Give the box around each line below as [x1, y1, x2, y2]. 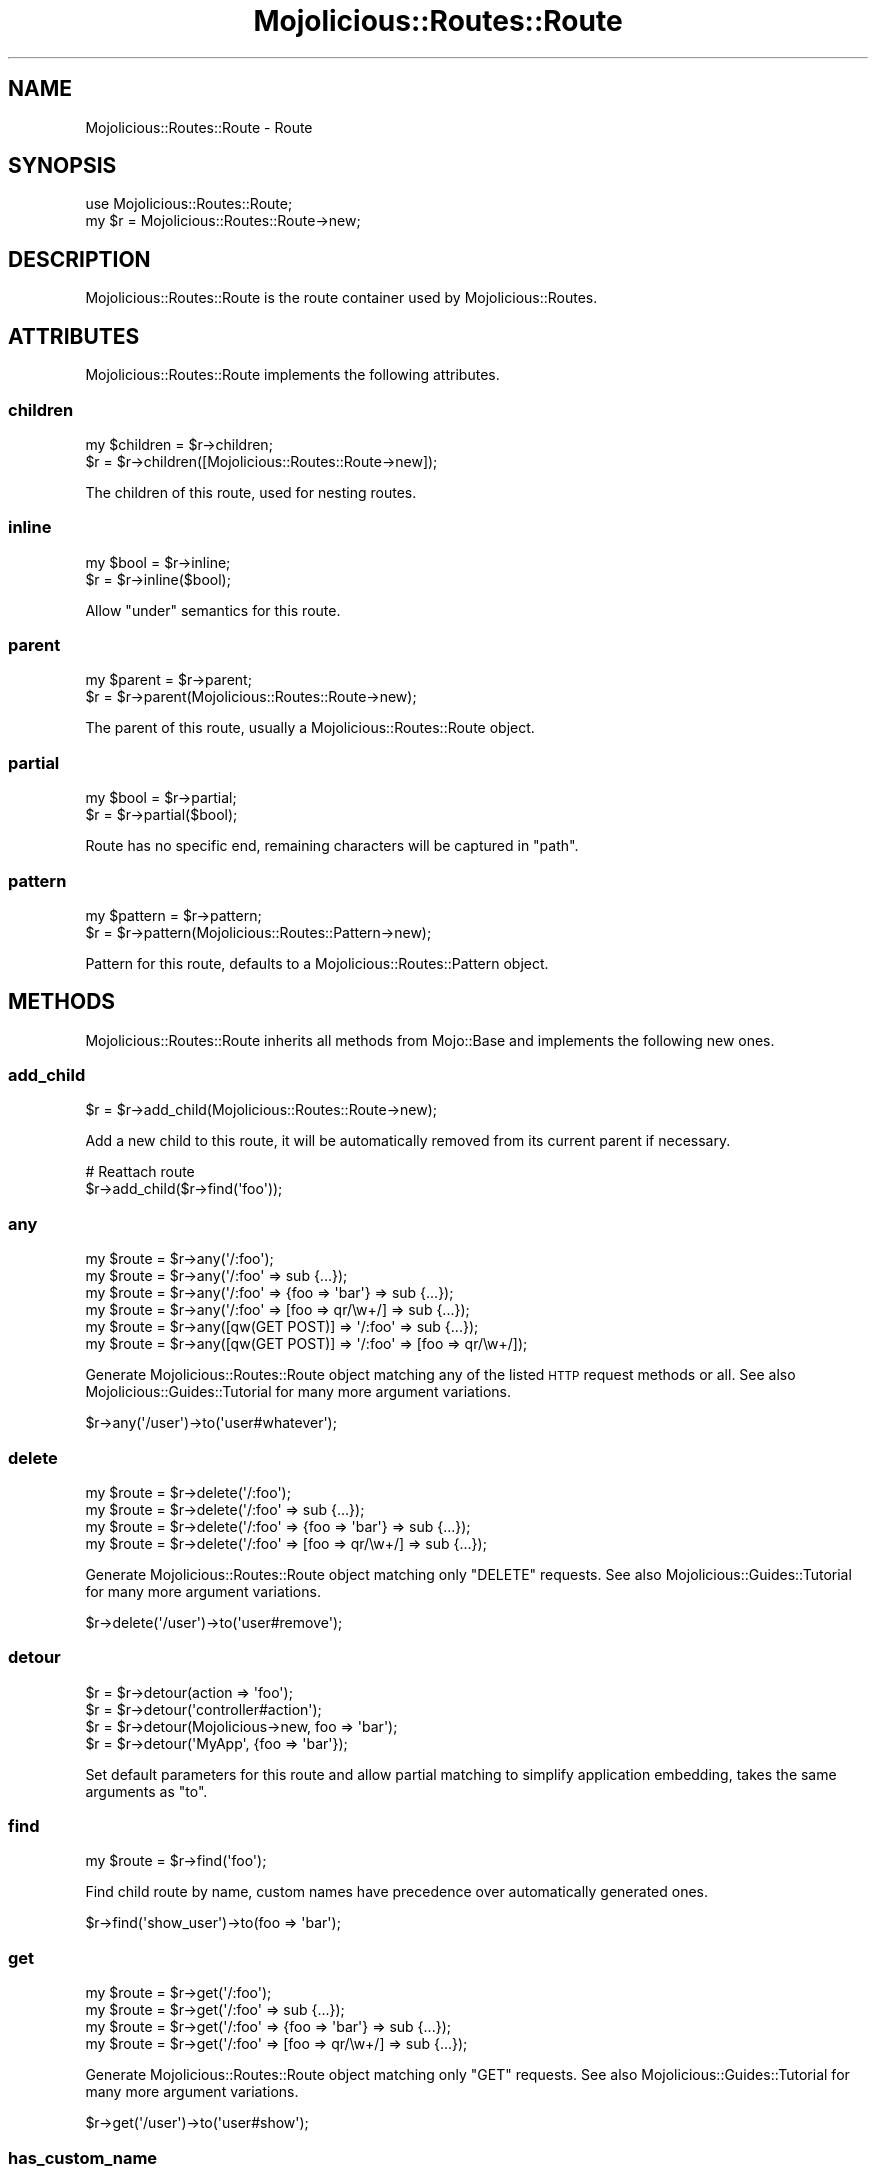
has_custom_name [8, 2147, 158, 2168]
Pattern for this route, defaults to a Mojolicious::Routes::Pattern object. [85, 954, 549, 972]
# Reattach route [85, 1163, 195, 1181]
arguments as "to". [85, 1782, 208, 1800]
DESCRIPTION [8, 246, 151, 272]
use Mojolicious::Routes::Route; [85, 195, 293, 213]
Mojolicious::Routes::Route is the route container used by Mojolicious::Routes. [85, 289, 598, 307]
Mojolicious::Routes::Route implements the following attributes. [85, 366, 500, 384]
